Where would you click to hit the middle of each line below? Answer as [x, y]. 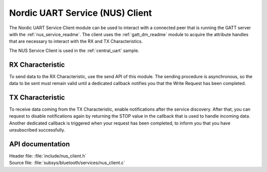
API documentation [40, 144]
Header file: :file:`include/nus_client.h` [48, 156]
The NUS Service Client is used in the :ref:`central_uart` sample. [74, 50]
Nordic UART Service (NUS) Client [81, 13]
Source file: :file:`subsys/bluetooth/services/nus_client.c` [67, 163]
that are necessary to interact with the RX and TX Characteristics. [76, 42]
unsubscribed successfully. [37, 130]
